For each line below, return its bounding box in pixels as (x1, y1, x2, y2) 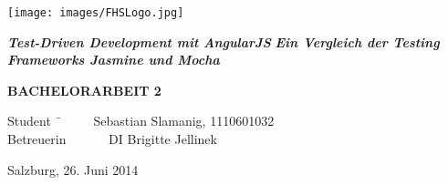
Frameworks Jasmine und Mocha (7, 50, 220, 69)
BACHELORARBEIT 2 (7, 80, 161, 99)
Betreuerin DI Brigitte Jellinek (7, 129, 217, 149)
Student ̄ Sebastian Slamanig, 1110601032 (7, 111, 275, 130)
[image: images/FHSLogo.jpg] (7, 6, 184, 19)
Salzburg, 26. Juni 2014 (7, 159, 139, 179)
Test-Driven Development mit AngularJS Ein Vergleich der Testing (7, 32, 440, 51)
